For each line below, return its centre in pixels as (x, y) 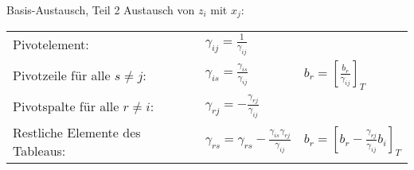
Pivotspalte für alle (66, 106)
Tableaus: (39, 150)
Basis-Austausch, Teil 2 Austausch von (101, 10)
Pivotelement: (51, 44)
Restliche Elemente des (77, 132)
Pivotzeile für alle (62, 75)
